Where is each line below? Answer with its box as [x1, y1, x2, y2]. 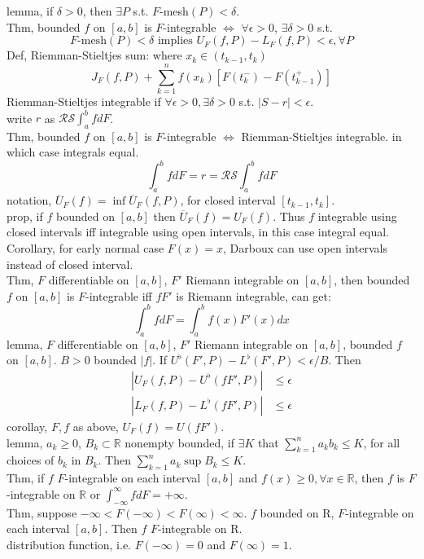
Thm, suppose [7, 504, 77, 521]
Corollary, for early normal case [7, 240, 164, 257]
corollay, [7, 417, 48, 434]
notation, [7, 191, 52, 209]
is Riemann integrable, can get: [176, 287, 331, 304]
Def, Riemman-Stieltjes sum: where [7, 46, 182, 64]
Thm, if [7, 469, 45, 486]
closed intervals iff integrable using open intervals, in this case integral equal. [7, 223, 389, 240]
